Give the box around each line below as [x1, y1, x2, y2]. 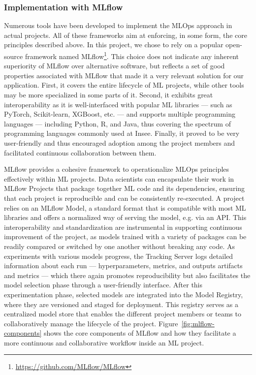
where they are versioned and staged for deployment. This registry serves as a [4, 299, 238, 309]
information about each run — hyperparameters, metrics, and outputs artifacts [4, 260, 243, 271]
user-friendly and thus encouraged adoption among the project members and [4, 138, 235, 148]
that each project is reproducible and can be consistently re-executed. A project [4, 192, 245, 203]
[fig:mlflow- [181, 318, 215, 328]
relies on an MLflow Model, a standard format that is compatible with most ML [4, 202, 246, 213]
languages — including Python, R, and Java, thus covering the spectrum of [4, 118, 231, 128]
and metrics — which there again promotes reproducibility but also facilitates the [4, 270, 251, 280]
